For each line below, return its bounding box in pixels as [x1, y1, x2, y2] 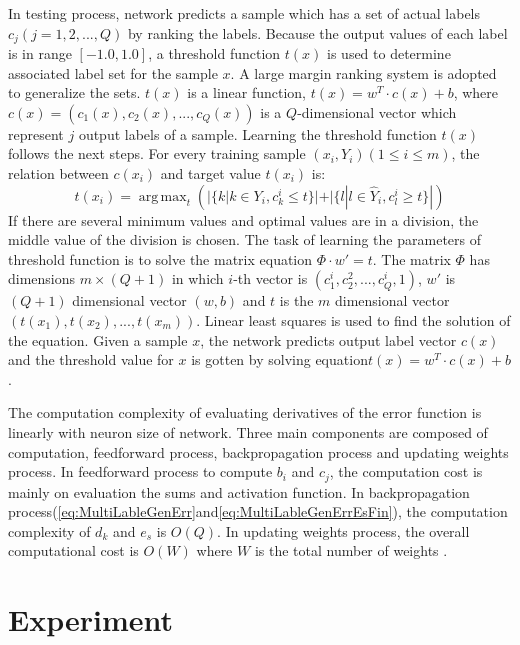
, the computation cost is [329, 461, 483, 482]
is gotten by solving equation [191, 349, 368, 370]
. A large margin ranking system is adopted [230, 62, 497, 83]
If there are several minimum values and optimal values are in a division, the [8, 209, 479, 230]
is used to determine [327, 43, 451, 64]
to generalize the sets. [8, 82, 141, 103]
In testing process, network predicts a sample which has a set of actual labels [8, 3, 481, 23]
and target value [160, 163, 261, 184]
